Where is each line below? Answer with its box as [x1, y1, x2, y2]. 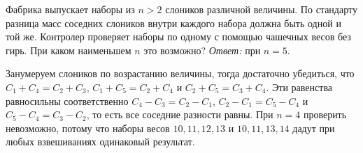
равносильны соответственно [6, 93, 129, 108]
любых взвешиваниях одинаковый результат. [6, 134, 195, 149]
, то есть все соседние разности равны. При [86, 107, 273, 122]
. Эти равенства [266, 79, 333, 94]
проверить [303, 107, 347, 122]
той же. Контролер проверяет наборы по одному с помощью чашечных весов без [6, 29, 351, 44]
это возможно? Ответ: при [143, 42, 261, 57]
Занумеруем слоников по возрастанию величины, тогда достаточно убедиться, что [6, 66, 355, 81]
